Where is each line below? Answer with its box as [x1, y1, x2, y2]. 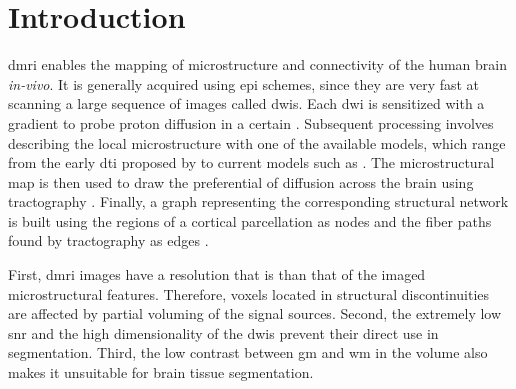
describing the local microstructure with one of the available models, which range [8, 132, 506, 153]
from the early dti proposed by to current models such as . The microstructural [8, 152, 495, 173]
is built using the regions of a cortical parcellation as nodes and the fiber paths [8, 210, 492, 231]
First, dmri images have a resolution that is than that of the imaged [8, 264, 426, 285]
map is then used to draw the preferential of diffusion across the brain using [8, 171, 474, 192]
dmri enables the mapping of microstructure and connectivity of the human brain [8, 54, 507, 75]
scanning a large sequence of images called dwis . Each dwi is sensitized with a [8, 93, 485, 114]
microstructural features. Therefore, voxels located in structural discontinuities [8, 283, 490, 304]
